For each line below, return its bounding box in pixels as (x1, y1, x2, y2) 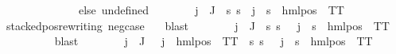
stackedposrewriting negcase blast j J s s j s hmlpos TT (6, 17, 390, 33)
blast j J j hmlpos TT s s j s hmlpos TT (54, 33, 373, 49)
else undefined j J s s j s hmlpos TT (78, 2, 344, 17)
